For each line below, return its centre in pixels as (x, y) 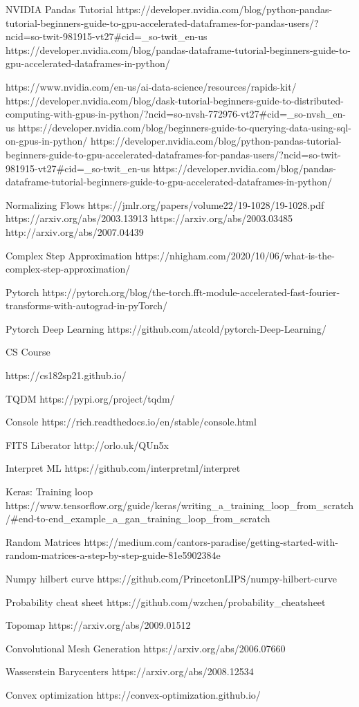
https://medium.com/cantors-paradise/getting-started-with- (211, 541)
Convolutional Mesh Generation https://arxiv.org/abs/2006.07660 (146, 648)
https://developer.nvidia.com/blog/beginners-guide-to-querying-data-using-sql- (184, 127)
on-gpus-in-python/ (47, 141)
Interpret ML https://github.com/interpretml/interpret (123, 468)
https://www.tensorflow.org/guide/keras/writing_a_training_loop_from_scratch (180, 505)
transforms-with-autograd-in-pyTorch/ (87, 305)
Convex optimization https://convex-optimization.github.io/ (133, 694)
